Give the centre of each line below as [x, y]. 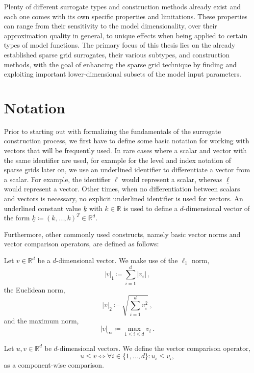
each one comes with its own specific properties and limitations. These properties [126, 16]
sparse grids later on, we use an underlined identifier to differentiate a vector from [127, 170]
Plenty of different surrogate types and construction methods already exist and [123, 6]
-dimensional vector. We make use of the [117, 260]
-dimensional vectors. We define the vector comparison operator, [154, 348]
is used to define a [151, 208]
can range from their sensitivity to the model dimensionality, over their [111, 26]
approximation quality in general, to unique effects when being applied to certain [126, 35]
